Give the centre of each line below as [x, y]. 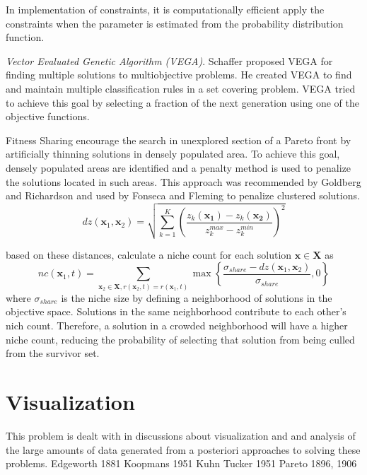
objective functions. [48, 116]
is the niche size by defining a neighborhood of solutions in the [197, 297]
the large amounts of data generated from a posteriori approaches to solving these [183, 449]
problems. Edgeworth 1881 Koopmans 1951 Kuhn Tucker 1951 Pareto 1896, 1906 [181, 463]
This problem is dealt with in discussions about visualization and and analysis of [181, 435]
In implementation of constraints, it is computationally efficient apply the [165, 9]
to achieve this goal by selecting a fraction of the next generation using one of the [183, 102]
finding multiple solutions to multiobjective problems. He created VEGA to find [179, 75]
